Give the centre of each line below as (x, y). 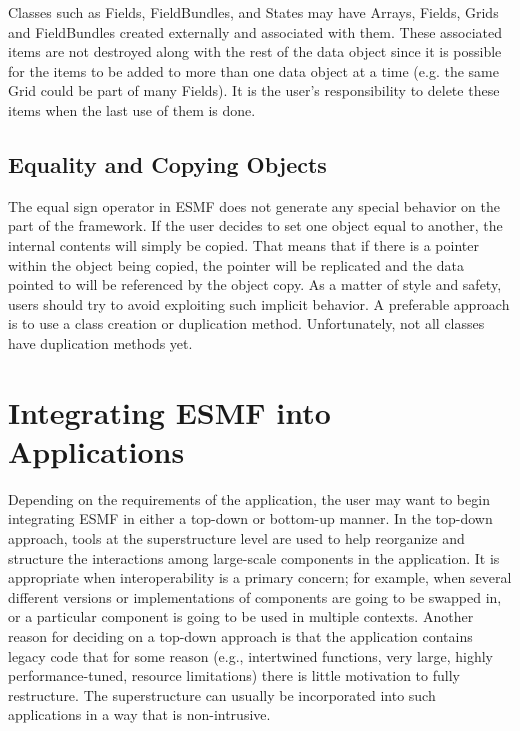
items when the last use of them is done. (132, 109)
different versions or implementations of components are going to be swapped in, (255, 596)
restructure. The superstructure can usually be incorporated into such (222, 694)
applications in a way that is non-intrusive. (139, 714)
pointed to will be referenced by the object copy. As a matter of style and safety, (255, 284)
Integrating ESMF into (169, 411)
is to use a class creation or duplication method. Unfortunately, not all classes (246, 323)
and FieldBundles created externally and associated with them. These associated (255, 31)
